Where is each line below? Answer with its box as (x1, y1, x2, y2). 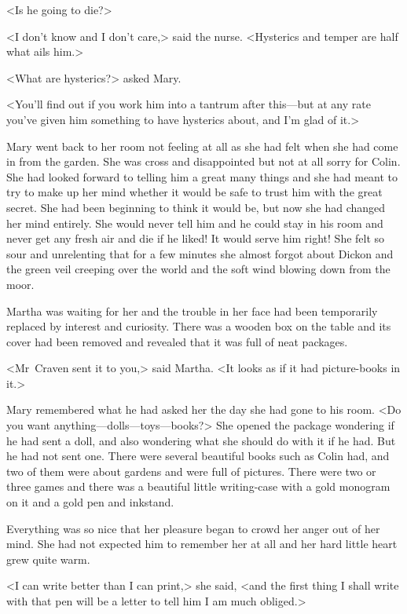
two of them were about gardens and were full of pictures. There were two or (6, 462, 376, 479)
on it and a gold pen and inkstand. (6, 494, 174, 510)
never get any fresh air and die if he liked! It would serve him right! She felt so (6, 230, 385, 247)
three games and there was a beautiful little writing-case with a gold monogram (6, 478, 390, 495)
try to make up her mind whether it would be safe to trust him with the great (6, 184, 383, 200)
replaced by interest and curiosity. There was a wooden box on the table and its (6, 318, 391, 334)
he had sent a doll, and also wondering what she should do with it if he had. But (6, 432, 396, 448)
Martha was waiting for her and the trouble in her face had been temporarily (6, 302, 378, 319)
